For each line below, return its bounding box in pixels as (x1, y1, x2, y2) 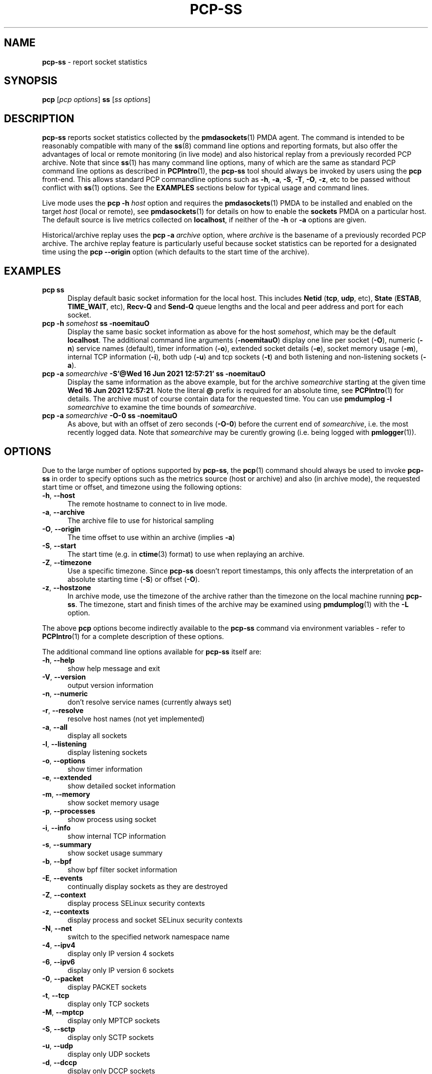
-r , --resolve (42, 706, 84, 715)
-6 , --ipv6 (42, 957, 75, 966)
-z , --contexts (42, 907, 89, 916)
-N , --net (42, 924, 72, 932)
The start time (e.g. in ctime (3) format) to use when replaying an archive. (68, 549, 305, 558)
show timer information (68, 764, 143, 773)
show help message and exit (68, 664, 160, 673)
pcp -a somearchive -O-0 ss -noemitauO (42, 411, 178, 420)
